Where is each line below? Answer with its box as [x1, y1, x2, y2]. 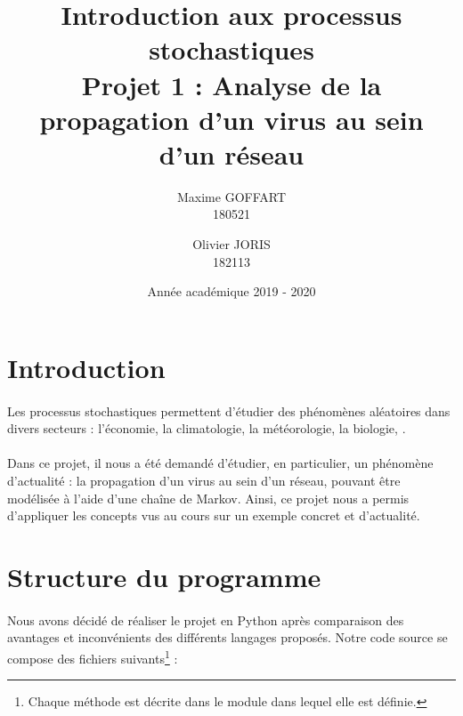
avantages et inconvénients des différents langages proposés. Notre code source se [7, 628, 448, 647]
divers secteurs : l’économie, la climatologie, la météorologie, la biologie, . [7, 419, 406, 438]
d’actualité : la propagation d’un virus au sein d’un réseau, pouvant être [7, 471, 401, 489]
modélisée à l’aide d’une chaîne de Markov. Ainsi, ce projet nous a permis [7, 488, 410, 507]
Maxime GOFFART [176, 187, 287, 205]
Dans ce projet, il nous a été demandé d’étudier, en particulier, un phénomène [7, 454, 434, 472]
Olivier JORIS [192, 235, 271, 253]
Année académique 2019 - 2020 [147, 282, 316, 301]
